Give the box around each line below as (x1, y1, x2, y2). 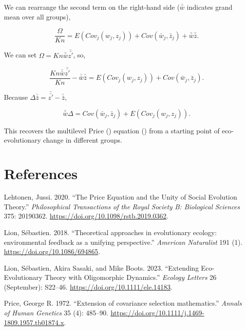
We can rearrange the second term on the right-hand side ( (4, 2, 180, 12)
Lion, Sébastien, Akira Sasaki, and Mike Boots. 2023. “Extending (4, 262, 199, 273)
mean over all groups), (4, 11, 71, 21)
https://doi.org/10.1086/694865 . (4, 246, 100, 257)
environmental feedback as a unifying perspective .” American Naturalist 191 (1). (4, 237, 243, 247)
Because (4, 92, 28, 102)
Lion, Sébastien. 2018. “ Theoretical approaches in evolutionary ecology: (4, 227, 217, 237)
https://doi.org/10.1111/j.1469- (110, 308, 205, 318)
